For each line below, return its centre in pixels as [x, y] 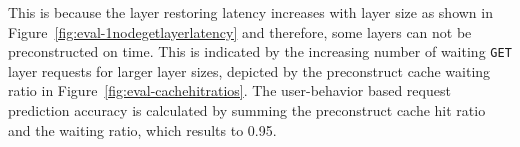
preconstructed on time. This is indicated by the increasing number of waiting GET [260, 51]
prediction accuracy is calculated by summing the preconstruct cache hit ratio [247, 110]
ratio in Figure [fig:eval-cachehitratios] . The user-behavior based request [229, 90]
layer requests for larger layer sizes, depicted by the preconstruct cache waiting [249, 70]
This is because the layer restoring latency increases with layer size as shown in [250, 12]
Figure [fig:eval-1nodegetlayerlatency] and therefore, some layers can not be [240, 31]
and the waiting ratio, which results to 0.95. [142, 129]
